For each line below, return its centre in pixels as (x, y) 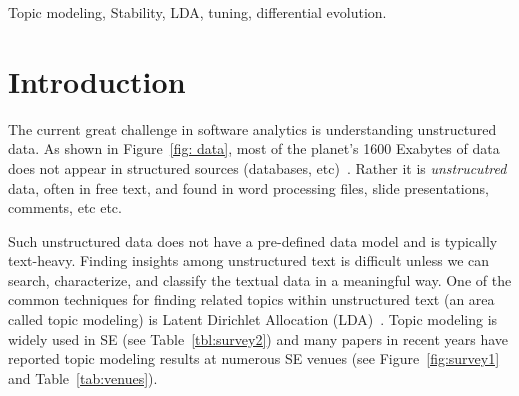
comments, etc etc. (65, 207)
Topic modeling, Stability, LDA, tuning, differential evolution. (197, 12)
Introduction (97, 80)
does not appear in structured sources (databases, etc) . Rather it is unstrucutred (257, 167)
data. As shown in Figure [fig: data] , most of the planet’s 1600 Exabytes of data (254, 148)
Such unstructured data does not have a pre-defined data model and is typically (253, 240)
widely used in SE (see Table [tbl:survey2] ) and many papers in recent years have (258, 338)
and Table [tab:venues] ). (83, 377)
